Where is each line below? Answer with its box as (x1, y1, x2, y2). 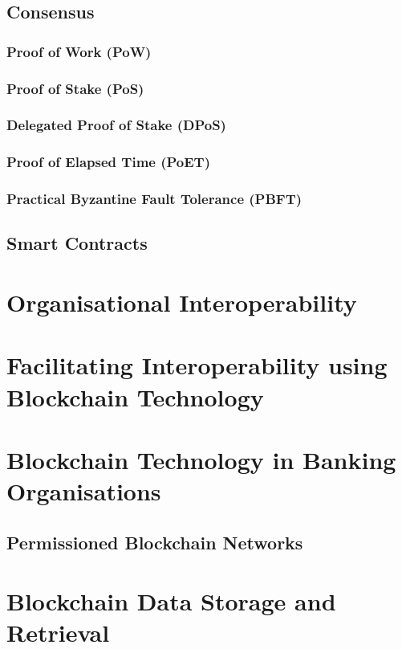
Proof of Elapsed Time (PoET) (6, 152, 211, 172)
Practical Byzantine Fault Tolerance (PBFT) (6, 189, 303, 209)
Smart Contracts (6, 231, 148, 255)
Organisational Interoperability (6, 285, 357, 318)
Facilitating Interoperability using (6, 349, 388, 382)
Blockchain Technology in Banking (6, 443, 396, 476)
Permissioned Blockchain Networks (6, 529, 303, 554)
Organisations (6, 475, 161, 508)
